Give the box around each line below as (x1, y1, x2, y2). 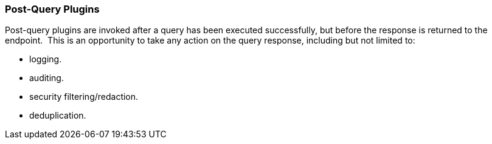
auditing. (29, 73, 64, 83)
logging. (29, 54, 62, 65)
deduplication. (29, 110, 86, 121)
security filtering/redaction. (29, 91, 139, 102)
